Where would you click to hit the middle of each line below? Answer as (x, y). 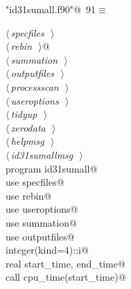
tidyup (24, 114)
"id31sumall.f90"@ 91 (51, 9)
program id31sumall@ (52, 168)
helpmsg (27, 141)
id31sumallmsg (42, 154)
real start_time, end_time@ (65, 263)
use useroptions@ (42, 209)
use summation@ (41, 222)
